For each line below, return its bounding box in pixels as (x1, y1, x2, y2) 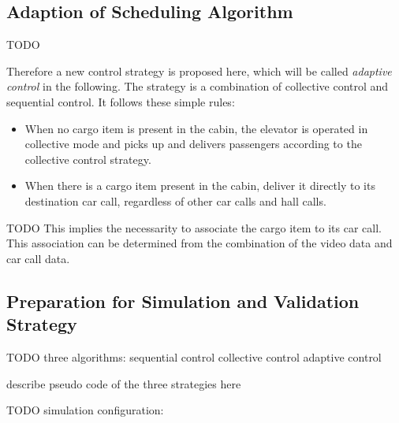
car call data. (6, 250, 70, 266)
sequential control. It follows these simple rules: (6, 93, 235, 109)
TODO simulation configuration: (6, 402, 164, 418)
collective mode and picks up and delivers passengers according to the (24, 135, 362, 152)
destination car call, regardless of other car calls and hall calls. (24, 192, 326, 209)
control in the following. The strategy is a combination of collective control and (6, 78, 389, 95)
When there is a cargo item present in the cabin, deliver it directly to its (24, 177, 375, 194)
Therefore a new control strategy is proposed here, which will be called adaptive (6, 62, 392, 79)
